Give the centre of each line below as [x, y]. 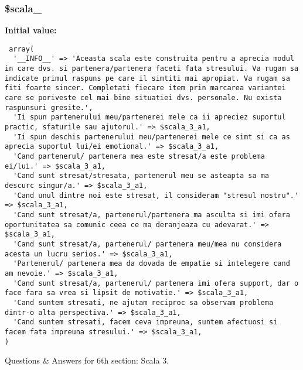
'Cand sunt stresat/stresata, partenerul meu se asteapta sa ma [141, 176]
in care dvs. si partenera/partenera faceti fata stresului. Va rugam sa [152, 69]
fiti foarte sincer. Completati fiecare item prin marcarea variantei [145, 88]
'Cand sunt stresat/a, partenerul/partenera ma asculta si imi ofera [151, 215]
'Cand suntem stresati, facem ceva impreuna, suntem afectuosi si [145, 322]
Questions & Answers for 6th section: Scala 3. [87, 360]
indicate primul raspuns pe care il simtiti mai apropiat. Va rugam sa [147, 78]
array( [22, 49]
